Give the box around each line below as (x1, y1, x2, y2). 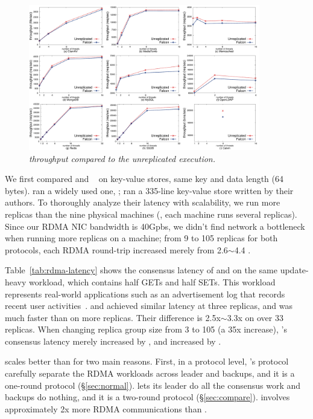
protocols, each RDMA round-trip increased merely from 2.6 (5, 243, 228, 256)
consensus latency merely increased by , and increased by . (5, 334, 221, 347)
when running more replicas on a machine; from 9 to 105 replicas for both (5, 232, 278, 244)
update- (280, 264, 309, 276)
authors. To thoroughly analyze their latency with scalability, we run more (5, 196, 280, 209)
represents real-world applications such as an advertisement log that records (5, 287, 285, 300)
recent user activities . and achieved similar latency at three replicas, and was (5, 299, 292, 312)
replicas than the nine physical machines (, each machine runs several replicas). (5, 207, 297, 220)
